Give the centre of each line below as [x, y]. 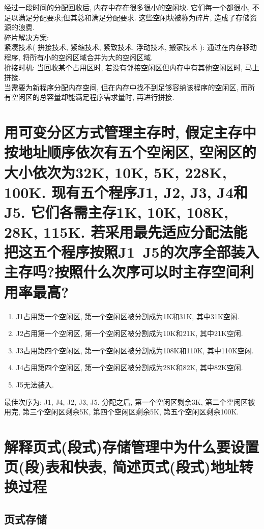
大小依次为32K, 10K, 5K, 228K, [115, 172]
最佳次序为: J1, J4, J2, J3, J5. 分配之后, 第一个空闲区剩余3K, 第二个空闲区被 [130, 401]
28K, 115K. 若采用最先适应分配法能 [126, 232]
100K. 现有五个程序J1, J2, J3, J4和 [126, 192]
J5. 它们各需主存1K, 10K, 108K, [116, 212]
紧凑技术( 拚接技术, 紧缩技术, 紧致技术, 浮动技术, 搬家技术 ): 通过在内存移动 [130, 47]
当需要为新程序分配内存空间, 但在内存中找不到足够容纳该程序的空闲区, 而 [126, 87]
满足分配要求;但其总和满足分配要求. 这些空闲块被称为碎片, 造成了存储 [134, 17]
